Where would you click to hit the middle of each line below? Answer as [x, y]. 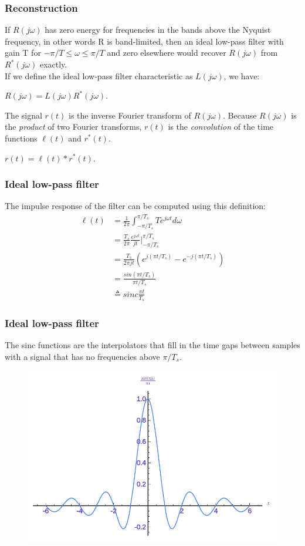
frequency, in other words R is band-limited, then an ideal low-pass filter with [144, 41]
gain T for [23, 53]
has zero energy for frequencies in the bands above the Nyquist [158, 30]
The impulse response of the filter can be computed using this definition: [135, 206]
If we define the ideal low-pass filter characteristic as [99, 75]
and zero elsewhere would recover [167, 53]
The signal [23, 115]
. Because [240, 115]
